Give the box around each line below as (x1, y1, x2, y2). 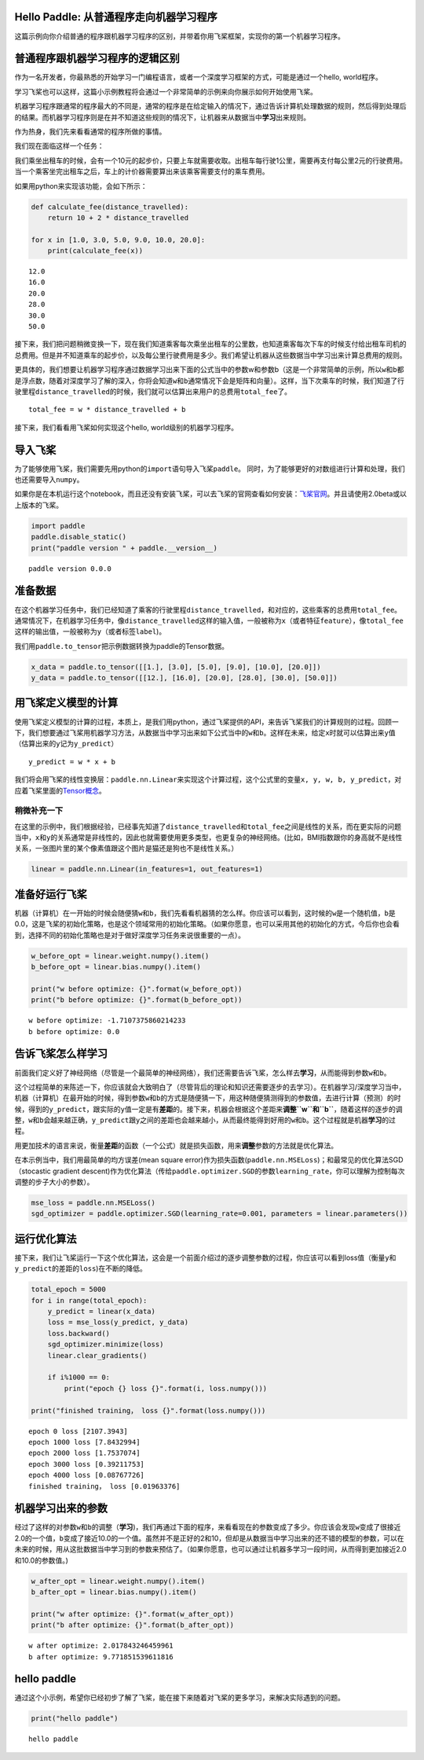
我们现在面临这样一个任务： (14, 142, 104, 151)
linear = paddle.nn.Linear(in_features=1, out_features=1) (31, 865, 263, 874)
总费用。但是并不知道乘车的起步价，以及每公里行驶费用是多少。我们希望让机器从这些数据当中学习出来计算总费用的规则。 (14, 350, 407, 359)
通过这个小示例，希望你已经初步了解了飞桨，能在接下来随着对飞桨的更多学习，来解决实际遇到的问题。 (14, 1693, 345, 1703)
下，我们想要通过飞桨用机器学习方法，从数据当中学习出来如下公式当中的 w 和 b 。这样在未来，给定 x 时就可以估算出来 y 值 (14, 727, 396, 737)
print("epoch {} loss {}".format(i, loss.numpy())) (64, 1384, 268, 1393)
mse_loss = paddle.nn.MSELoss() (31, 1198, 156, 1207)
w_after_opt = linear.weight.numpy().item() (31, 1577, 206, 1585)
